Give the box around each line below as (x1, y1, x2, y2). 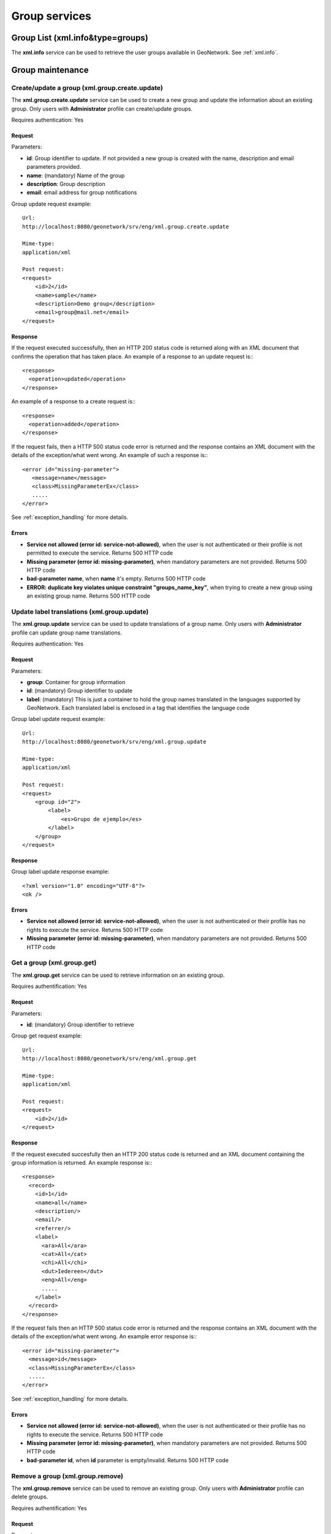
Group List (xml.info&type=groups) (11, 33, 148, 43)
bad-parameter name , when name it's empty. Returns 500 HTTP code (26, 575, 206, 582)
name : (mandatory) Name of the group (26, 172, 125, 179)
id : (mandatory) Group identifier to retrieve (26, 1020, 134, 1028)
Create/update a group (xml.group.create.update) (11, 83, 164, 92)
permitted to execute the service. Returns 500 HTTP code (26, 549, 173, 557)
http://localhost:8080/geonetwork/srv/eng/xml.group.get (22, 1055, 197, 1062)
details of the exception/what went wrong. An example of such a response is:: (11, 452, 208, 459)
